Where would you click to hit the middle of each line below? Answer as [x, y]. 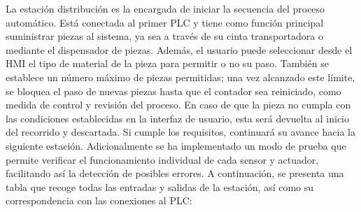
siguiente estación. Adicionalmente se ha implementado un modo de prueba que [176, 145]
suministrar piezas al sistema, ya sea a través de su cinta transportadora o [164, 36]
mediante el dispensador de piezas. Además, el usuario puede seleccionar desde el [179, 49]
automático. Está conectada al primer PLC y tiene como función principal [165, 22]
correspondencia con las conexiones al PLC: [99, 200]
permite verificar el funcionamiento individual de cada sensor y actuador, [162, 159]
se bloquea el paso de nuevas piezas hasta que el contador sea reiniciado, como [174, 91]
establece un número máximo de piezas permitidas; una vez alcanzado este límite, [180, 77]
